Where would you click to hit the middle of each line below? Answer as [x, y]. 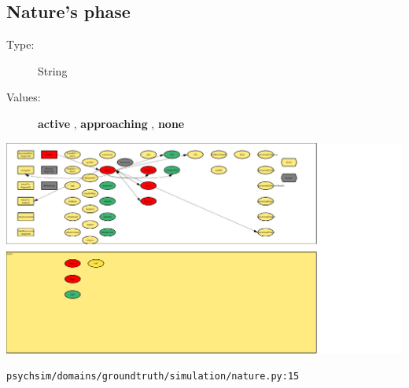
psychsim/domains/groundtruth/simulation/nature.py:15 [153, 377]
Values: [24, 97]
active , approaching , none [111, 123]
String [53, 70]
